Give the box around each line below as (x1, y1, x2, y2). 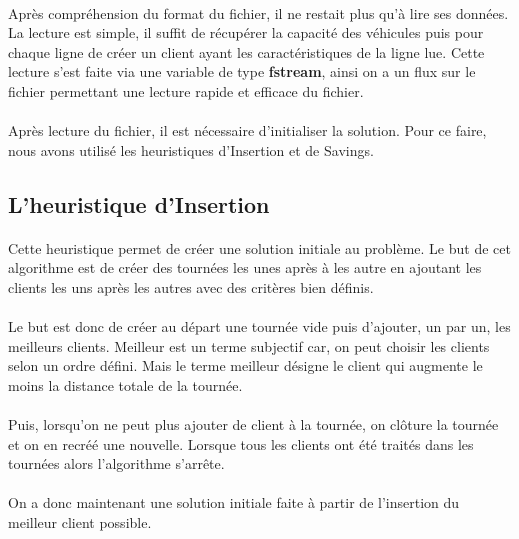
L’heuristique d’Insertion (8, 188, 270, 219)
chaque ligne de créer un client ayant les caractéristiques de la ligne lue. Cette (8, 41, 485, 62)
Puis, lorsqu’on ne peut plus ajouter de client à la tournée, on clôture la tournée (8, 414, 499, 435)
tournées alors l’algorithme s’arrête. (8, 453, 225, 474)
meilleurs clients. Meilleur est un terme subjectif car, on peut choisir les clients (8, 335, 490, 356)
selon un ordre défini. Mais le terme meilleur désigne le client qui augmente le (8, 355, 483, 376)
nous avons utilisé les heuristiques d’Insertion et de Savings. (8, 139, 374, 160)
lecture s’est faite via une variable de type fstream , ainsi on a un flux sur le (8, 61, 476, 82)
